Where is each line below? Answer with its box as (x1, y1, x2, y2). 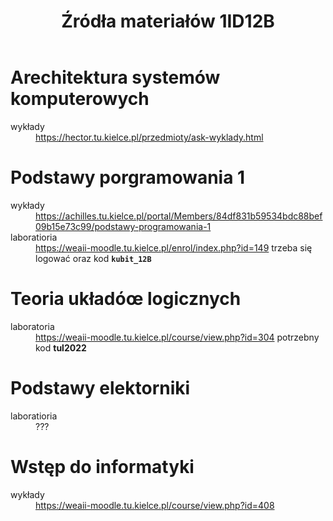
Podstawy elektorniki (10, 377, 191, 399)
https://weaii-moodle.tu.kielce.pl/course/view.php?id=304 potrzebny (35, 331, 320, 343)
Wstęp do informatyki (10, 455, 195, 478)
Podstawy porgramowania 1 (10, 166, 246, 189)
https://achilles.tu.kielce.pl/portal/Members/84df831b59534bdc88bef (35, 210, 323, 222)
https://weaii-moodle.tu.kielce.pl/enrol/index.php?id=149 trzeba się (35, 241, 313, 254)
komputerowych (10, 88, 150, 110)
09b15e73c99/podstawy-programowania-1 (35, 220, 212, 232)
